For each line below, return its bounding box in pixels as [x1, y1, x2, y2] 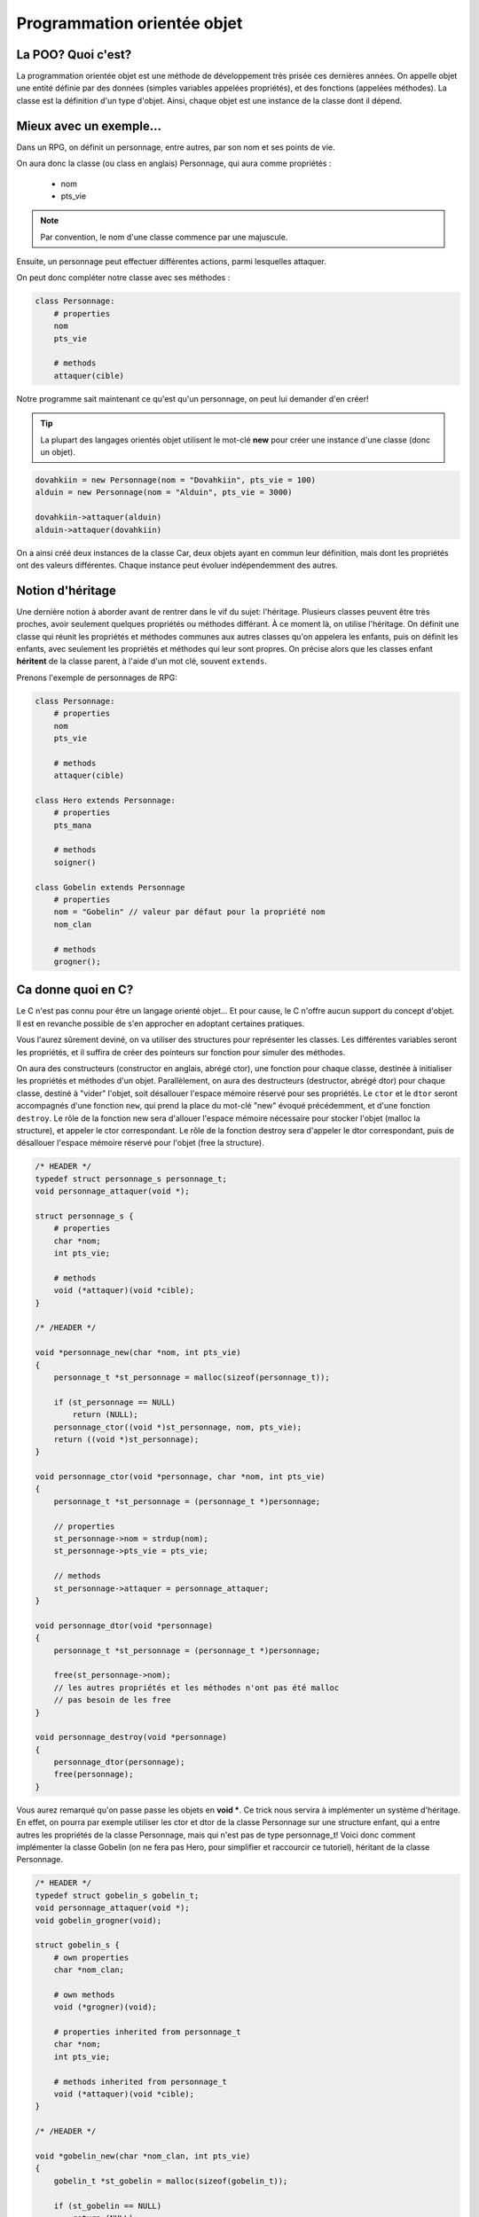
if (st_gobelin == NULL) [53, 2200, 162, 2211]
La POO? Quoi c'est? [16, 47, 132, 62]
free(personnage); [53, 1769, 134, 1780]
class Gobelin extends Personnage [35, 882, 185, 892]
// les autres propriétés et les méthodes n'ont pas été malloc [53, 1682, 340, 1693]
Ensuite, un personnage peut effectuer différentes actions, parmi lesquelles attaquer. [16, 256, 327, 267]
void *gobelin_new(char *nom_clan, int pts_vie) [35, 2150, 251, 2161]
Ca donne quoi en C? [16, 983, 134, 998]
